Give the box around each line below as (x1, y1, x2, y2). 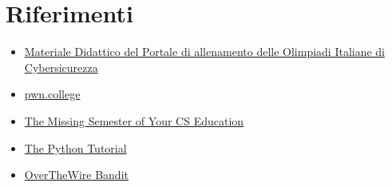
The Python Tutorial (24, 139, 127, 156)
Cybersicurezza (24, 58, 98, 75)
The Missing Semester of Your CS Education (24, 112, 244, 129)
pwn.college (24, 86, 81, 102)
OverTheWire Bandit (24, 166, 129, 183)
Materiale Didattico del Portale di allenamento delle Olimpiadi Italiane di (24, 43, 386, 60)
